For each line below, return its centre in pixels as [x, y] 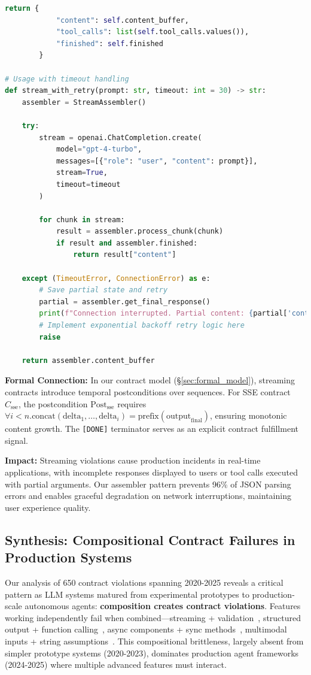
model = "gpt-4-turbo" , [99, 149]
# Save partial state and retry [103, 290]
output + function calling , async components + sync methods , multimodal [146, 629]
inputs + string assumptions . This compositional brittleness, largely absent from [154, 641]
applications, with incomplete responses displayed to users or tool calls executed [151, 472]
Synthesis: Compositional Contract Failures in [150, 539]
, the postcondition [53, 403]
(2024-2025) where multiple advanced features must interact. [116, 665]
